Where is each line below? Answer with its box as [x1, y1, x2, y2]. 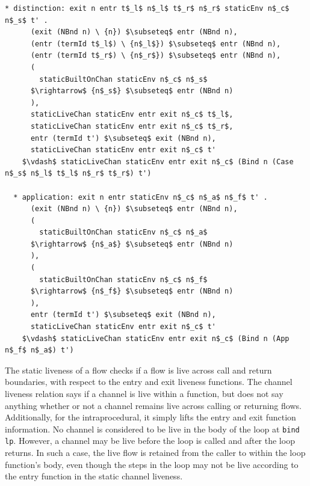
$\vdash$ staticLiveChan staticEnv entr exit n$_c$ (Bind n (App [22, 334, 290, 343]
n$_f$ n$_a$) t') [5, 346, 74, 355]
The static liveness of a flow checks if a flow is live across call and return [5, 363, 272, 376]
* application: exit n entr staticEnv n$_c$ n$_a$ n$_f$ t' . [13, 192, 268, 201]
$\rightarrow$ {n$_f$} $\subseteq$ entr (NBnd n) [30, 287, 234, 296]
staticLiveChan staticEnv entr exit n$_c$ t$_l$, [30, 110, 234, 119]
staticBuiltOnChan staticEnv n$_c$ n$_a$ [39, 228, 208, 237]
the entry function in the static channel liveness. [5, 470, 183, 482]
